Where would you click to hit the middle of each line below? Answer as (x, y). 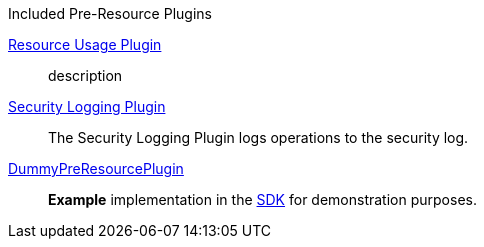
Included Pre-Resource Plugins (110, 13)
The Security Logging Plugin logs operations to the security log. (258, 137)
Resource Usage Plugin (85, 44)
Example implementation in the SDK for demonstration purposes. (262, 199)
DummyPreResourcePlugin (96, 168)
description (85, 75)
